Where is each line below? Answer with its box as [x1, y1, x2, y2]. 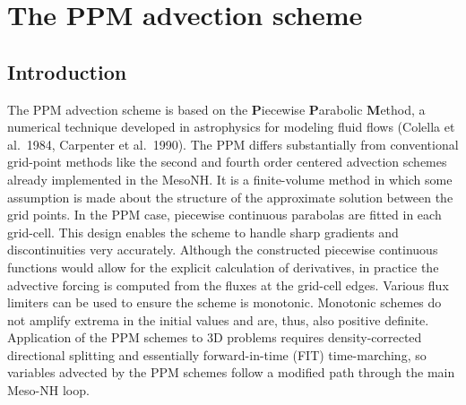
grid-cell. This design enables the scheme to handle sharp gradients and [7, 222, 399, 241]
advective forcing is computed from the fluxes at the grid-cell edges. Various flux [7, 275, 449, 294]
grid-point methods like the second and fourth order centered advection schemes [7, 152, 447, 171]
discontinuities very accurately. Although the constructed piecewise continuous [7, 240, 438, 259]
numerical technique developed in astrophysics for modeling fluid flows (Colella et [7, 117, 455, 136]
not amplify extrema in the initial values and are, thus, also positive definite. [7, 310, 429, 329]
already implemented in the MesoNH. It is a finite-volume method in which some [7, 169, 453, 188]
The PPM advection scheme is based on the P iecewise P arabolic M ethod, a [7, 99, 426, 118]
